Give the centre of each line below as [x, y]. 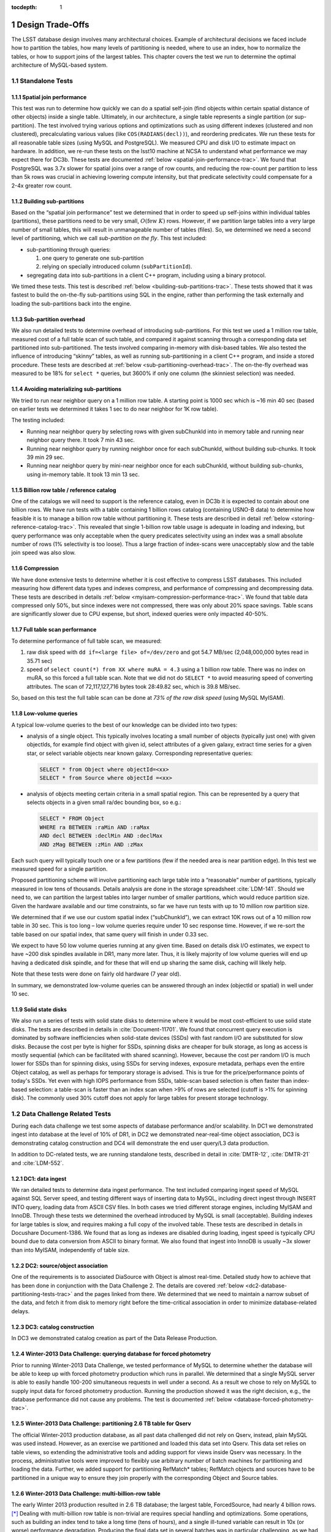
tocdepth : [24, 7]
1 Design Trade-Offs [50, 25]
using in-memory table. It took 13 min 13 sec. [83, 474]
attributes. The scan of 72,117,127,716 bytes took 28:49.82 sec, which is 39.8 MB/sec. [134, 686]
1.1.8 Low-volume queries [44, 713]
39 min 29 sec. [45, 457]
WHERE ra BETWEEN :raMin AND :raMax [95, 827]
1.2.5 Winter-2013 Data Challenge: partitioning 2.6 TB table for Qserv [101, 1424]
